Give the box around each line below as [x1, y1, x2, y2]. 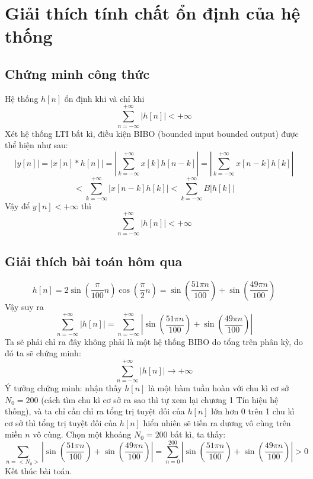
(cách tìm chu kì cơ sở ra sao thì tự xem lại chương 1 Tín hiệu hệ [41, 393, 279, 405]
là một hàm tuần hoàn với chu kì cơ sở [148, 382, 289, 394]
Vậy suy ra [5, 300, 44, 312]
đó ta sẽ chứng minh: [5, 347, 81, 359]
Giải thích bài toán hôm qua [5, 252, 183, 270]
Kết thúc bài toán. [5, 464, 72, 477]
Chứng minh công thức [5, 64, 150, 82]
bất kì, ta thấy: [170, 428, 226, 440]
